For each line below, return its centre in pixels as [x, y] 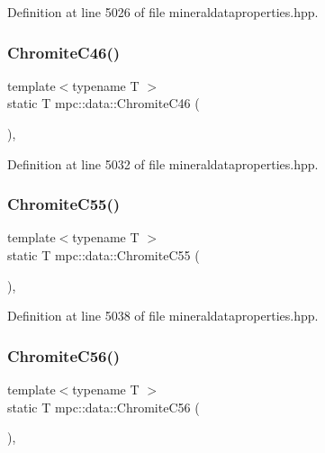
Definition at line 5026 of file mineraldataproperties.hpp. [163, 12]
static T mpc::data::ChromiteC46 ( [104, 103]
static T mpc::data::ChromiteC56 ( [104, 407]
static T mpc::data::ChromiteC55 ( [104, 255]
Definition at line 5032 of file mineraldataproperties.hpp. [163, 163]
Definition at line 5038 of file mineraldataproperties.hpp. [163, 316]
